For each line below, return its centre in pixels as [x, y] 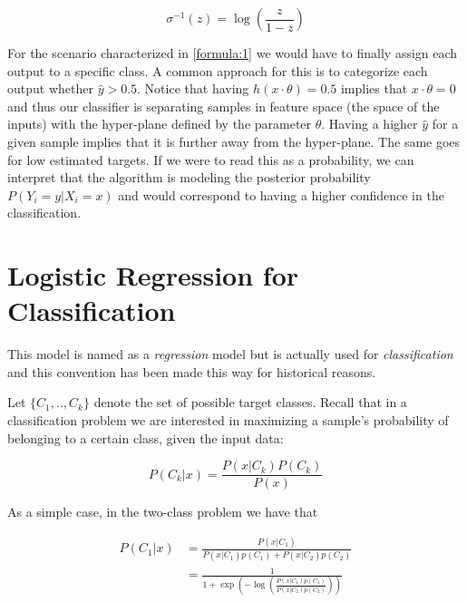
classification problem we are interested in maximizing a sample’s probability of [228, 420]
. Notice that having [193, 88]
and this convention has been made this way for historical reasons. [192, 371]
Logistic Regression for [153, 275]
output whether [50, 88]
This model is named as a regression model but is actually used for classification [230, 354]
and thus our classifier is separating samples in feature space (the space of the [224, 106]
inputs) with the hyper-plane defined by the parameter [160, 124]
